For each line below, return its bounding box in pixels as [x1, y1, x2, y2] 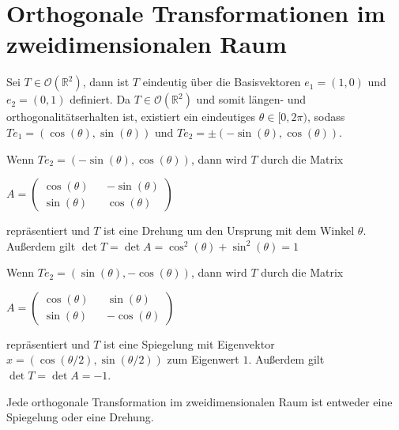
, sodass [307, 108, 345, 125]
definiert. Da [70, 91, 131, 107]
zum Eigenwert [167, 351, 239, 368]
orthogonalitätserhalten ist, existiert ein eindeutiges [6, 108, 256, 125]
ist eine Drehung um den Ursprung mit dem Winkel [104, 222, 355, 239]
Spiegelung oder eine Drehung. [6, 409, 154, 425]
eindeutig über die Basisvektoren [142, 74, 301, 90]
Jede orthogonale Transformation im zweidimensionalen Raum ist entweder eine [6, 393, 393, 409]
